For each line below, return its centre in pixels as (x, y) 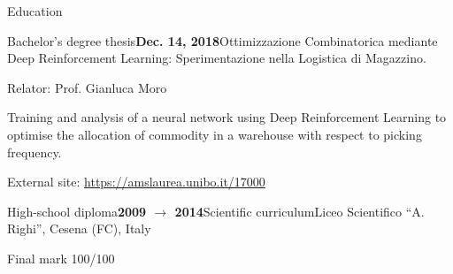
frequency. (35, 152)
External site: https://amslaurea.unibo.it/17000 (136, 182)
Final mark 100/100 (61, 258)
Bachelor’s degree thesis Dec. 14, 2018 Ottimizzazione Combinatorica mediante (223, 40)
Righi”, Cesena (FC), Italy (79, 228)
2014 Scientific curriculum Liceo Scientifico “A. (299, 211)
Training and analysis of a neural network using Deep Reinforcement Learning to (227, 117)
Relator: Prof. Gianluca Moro (87, 87)
